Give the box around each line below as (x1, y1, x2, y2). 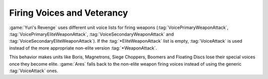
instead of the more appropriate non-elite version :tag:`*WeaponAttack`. (9, 45, 157, 51)
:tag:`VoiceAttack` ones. (9, 68, 58, 74)
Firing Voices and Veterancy (9, 7, 129, 18)
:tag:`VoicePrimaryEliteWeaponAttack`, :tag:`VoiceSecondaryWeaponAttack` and (9, 31, 174, 37)
